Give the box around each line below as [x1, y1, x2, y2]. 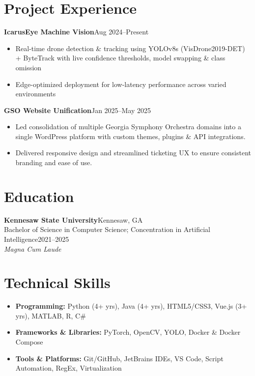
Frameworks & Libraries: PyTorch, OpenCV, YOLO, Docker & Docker [15, 327, 241, 337]
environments [15, 88, 56, 99]
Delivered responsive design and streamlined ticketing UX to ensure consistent [15, 147, 251, 158]
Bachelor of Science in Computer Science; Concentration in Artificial [4, 224, 210, 234]
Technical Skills [4, 272, 111, 292]
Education [4, 186, 74, 206]
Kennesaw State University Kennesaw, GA [4, 214, 143, 225]
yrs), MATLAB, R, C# [15, 310, 86, 320]
